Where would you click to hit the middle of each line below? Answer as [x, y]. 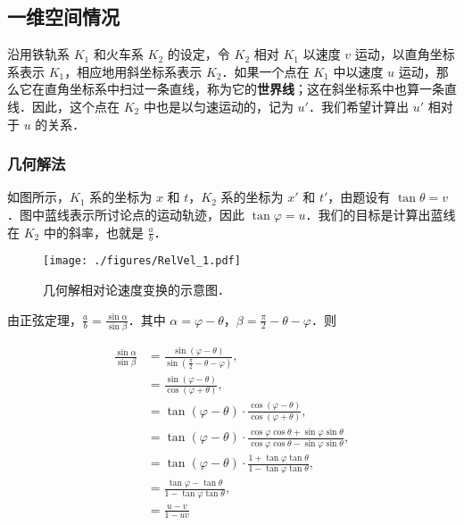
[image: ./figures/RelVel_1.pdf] [142, 261]
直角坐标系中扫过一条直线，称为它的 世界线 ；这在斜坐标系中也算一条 [244, 89]
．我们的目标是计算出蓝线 [381, 214]
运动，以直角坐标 [405, 54]
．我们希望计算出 [358, 106]
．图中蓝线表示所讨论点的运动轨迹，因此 [126, 214]
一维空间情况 [63, 17]
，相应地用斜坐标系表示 [133, 71]
